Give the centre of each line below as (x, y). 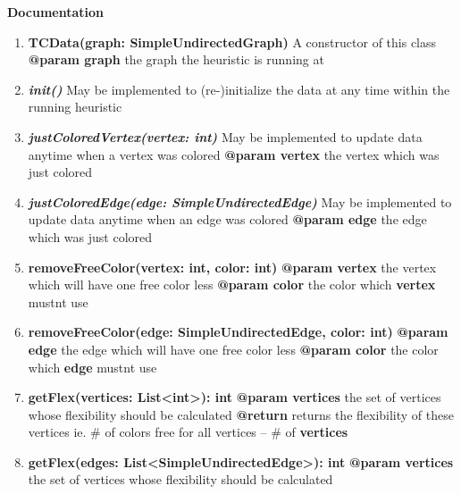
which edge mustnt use (92, 367)
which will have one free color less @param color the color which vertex (232, 285)
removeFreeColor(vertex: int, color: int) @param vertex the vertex (232, 267)
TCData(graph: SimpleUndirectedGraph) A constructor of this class (232, 42)
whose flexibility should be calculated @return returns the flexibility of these (241, 414)
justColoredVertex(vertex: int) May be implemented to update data (225, 136)
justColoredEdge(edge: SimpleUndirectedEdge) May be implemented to (240, 201)
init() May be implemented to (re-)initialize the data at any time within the (239, 89)
